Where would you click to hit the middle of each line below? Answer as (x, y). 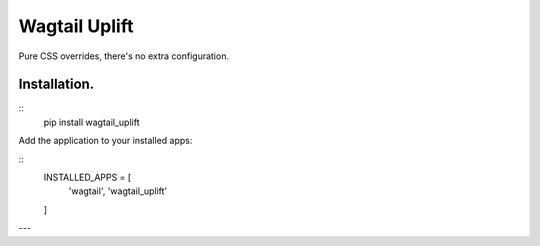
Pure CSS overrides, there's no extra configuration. (124, 56)
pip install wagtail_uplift (91, 122)
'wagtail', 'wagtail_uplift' (118, 191)
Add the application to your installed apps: (105, 141)
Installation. (56, 84)
